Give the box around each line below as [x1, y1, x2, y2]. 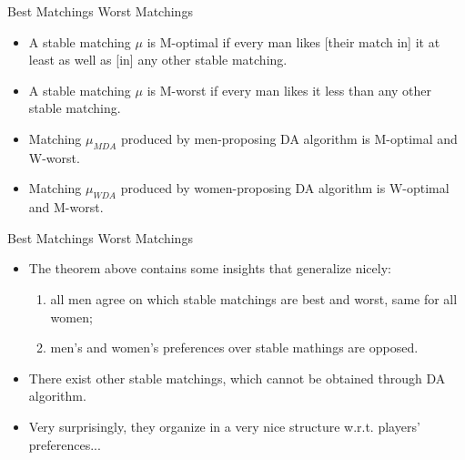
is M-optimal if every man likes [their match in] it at [147, 32, 440, 51]
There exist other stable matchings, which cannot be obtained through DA [28, 368, 446, 387]
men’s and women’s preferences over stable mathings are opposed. [50, 338, 419, 357]
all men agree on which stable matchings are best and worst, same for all [50, 289, 458, 308]
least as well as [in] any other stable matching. [28, 50, 288, 69]
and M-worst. [28, 198, 104, 217]
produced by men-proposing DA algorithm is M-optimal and [120, 128, 458, 148]
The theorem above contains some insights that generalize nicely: [28, 259, 391, 278]
